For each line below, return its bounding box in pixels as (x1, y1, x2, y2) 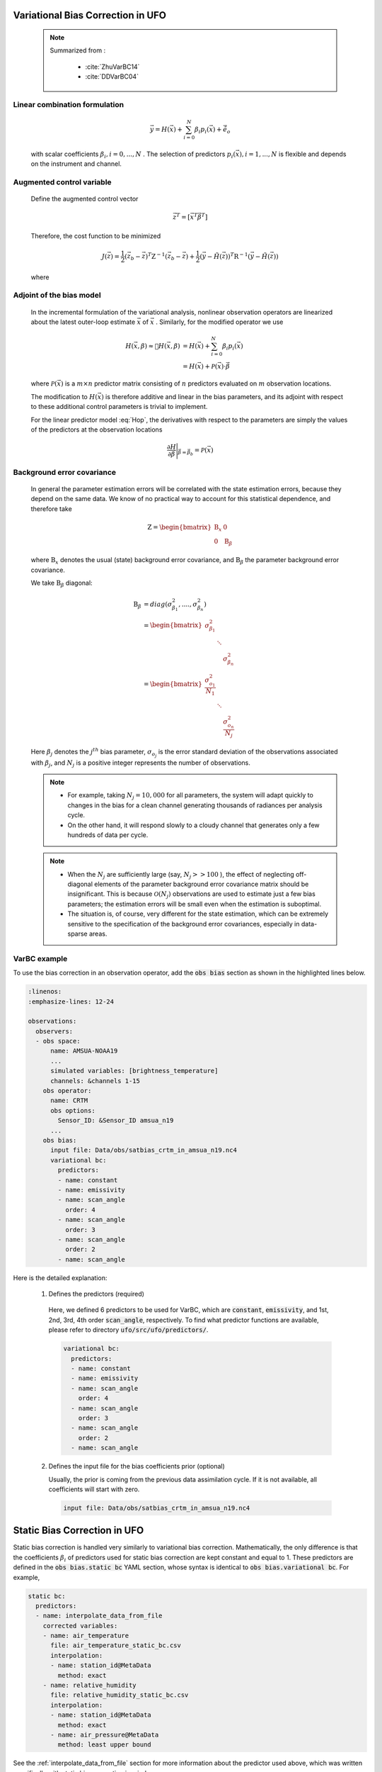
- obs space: (35, 1037, 81, 1045)
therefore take (30, 504, 72, 513)
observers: (35, 1027, 74, 1035)
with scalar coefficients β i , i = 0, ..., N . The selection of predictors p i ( (30, 150, 236, 159)
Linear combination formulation (13, 99, 124, 109)
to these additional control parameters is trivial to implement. (30, 403, 208, 411)
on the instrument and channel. (30, 159, 122, 168)
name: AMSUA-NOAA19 (50, 1047, 118, 1055)
